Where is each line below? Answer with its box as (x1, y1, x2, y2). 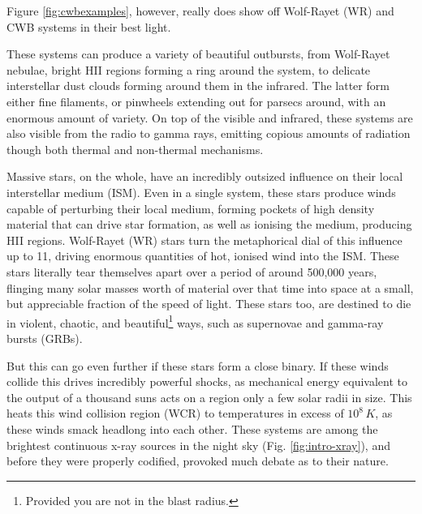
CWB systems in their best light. (6, 18, 171, 35)
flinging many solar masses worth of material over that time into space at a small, (6, 279, 414, 296)
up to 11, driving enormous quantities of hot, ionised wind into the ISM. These (6, 247, 399, 264)
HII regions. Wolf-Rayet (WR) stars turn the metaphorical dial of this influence (6, 231, 403, 248)
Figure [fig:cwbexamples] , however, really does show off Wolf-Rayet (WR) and (6, 2, 394, 19)
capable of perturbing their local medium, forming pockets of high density (6, 199, 375, 216)
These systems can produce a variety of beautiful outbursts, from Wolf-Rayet (6, 45, 390, 62)
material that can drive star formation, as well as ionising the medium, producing (6, 216, 412, 233)
